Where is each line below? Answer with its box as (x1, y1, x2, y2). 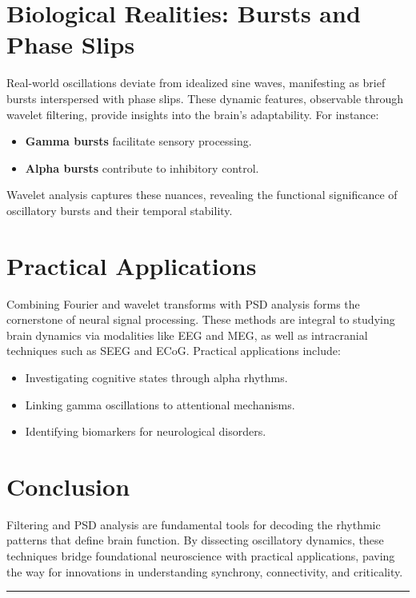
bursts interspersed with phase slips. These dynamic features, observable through (6, 90, 404, 106)
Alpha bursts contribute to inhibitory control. (25, 159, 259, 176)
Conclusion (6, 469, 130, 502)
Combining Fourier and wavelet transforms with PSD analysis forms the (6, 295, 360, 312)
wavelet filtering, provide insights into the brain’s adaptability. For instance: (6, 106, 379, 122)
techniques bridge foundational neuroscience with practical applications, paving (6, 548, 395, 564)
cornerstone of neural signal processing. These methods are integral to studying (6, 311, 395, 328)
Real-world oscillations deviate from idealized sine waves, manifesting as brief (6, 74, 386, 91)
